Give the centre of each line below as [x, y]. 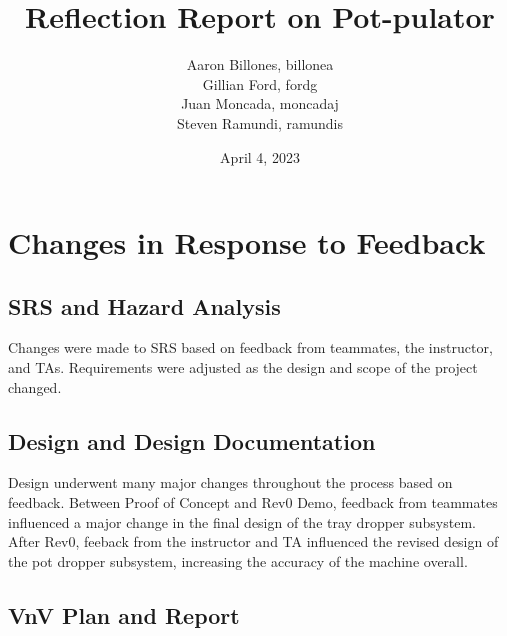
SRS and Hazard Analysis [144, 305]
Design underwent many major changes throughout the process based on [230, 482]
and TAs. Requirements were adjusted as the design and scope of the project [243, 367]
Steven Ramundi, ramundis [260, 122]
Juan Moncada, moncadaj [260, 103]
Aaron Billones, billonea [260, 64]
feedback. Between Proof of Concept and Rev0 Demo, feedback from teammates [253, 502]
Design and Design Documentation [192, 440]
